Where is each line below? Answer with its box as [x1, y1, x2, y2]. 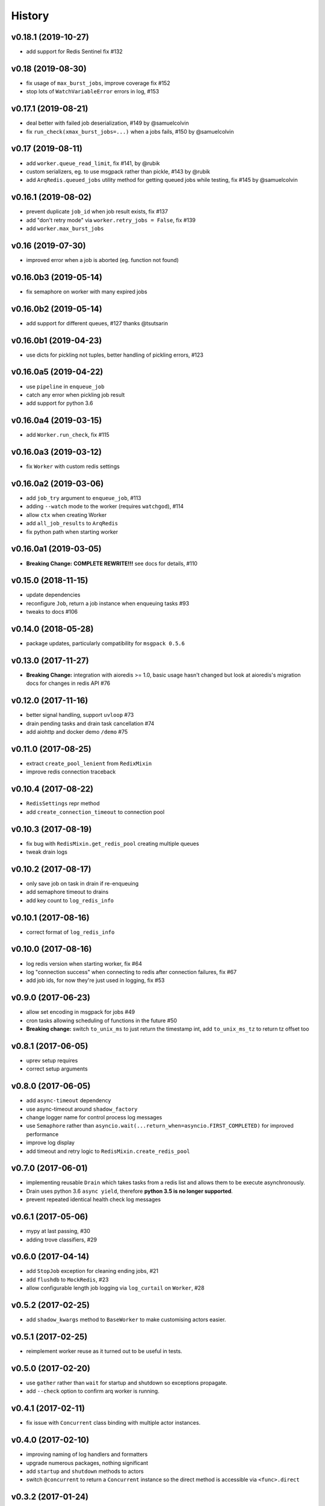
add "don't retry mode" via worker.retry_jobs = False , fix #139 [26, 216, 196, 223]
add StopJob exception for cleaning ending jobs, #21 [26, 1267, 159, 1275]
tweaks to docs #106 [26, 608, 78, 616]
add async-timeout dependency [26, 1097, 111, 1104]
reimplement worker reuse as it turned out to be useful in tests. [26, 1348, 183, 1355]
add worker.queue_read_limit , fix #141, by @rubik [26, 160, 160, 167]
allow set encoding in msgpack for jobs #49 [26, 1008, 135, 1016]
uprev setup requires [26, 1057, 78, 1064]
